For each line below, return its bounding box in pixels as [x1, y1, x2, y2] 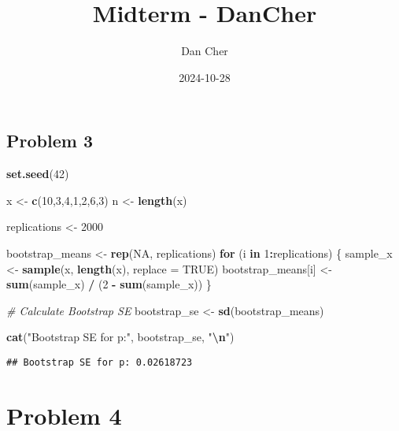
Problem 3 [6, 128, 93, 153]
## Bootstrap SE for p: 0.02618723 [6, 356, 193, 368]
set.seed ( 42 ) [6, 165, 69, 182]
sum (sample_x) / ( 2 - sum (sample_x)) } [6, 276, 212, 292]
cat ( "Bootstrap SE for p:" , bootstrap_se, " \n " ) [6, 329, 235, 345]
